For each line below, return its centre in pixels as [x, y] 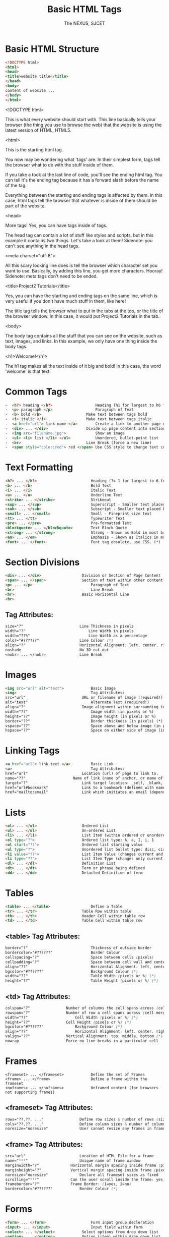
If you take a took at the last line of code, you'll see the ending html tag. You [84, 175]
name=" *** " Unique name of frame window [73, 1161]
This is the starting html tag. [34, 149]
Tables [20, 893]
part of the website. [26, 206]
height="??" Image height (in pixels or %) [81, 716]
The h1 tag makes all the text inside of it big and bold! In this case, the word [83, 366]
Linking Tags [32, 751]
